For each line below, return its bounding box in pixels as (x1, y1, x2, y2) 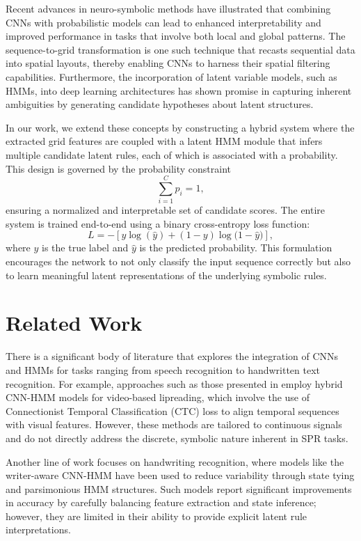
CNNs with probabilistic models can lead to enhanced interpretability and (6, 15, 321, 29)
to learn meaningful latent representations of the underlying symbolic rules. (6, 267, 327, 282)
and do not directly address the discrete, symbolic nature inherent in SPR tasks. (6, 430, 348, 445)
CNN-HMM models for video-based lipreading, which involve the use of (6, 390, 310, 405)
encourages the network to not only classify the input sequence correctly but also (6, 254, 351, 269)
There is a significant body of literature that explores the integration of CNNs (6, 349, 339, 363)
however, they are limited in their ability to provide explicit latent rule (6, 508, 307, 523)
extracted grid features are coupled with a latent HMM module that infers (6, 134, 323, 148)
